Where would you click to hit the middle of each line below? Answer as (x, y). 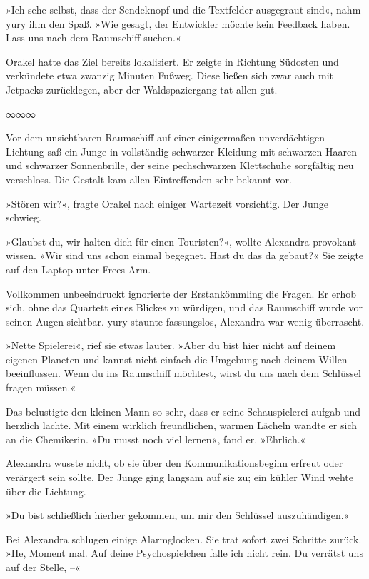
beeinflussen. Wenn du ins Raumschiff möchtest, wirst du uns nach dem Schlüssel (183, 373)
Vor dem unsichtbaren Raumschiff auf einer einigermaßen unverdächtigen (165, 137)
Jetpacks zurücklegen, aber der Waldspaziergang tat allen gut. (142, 89)
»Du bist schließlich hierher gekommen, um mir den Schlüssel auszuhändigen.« (178, 515)
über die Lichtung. (46, 491)
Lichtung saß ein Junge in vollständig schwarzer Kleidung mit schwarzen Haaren (181, 151)
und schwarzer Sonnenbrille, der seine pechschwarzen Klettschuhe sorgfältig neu (180, 165)
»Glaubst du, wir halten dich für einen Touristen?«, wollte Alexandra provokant (181, 241)
